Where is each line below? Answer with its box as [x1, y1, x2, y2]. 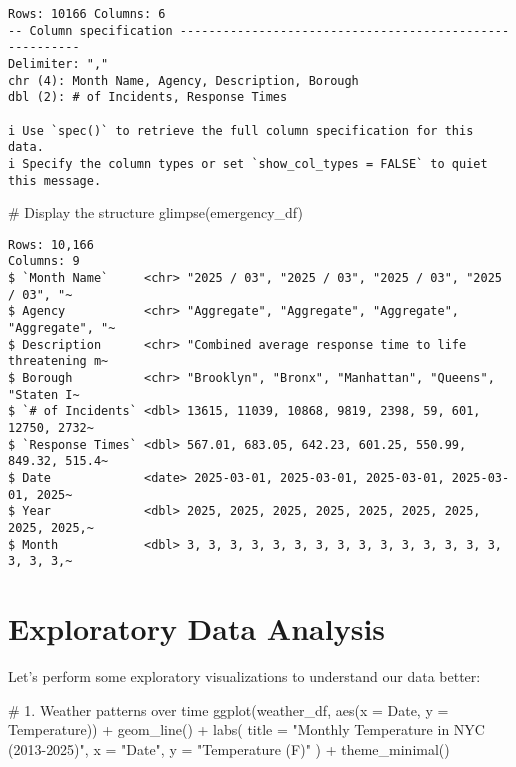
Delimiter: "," [8, 56, 109, 71]
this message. [8, 173, 102, 188]
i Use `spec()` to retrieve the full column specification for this [8, 123, 474, 138]
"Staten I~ [8, 387, 80, 402]
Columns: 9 [8, 254, 80, 269]
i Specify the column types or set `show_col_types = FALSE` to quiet [8, 156, 488, 171]
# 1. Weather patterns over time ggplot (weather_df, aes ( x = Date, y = [8, 699, 449, 720]
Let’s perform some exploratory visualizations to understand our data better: [8, 666, 481, 687]
